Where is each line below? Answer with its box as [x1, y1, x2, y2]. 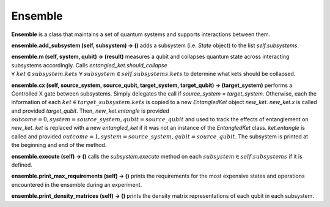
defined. [11, 161, 33, 168]
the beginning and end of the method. [11, 141, 107, 149]
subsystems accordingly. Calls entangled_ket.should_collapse [11, 61, 167, 69]
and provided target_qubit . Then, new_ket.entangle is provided [11, 107, 169, 115]
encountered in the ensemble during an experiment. [11, 181, 142, 188]
